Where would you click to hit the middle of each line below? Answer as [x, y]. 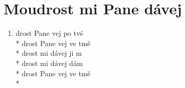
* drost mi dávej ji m [49, 53]
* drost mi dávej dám [49, 63]
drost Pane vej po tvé [49, 33]
